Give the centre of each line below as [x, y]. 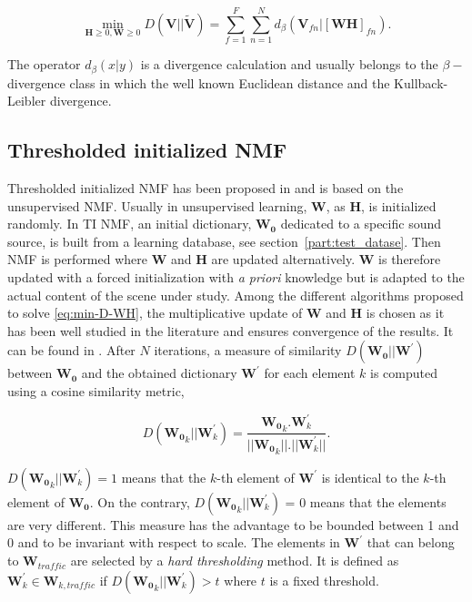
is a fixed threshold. [324, 580]
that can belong [411, 542]
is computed [403, 373]
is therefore [410, 259]
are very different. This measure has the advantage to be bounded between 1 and [233, 524]
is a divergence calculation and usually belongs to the [289, 64]
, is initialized [399, 205]
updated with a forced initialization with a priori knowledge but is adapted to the [236, 276]
